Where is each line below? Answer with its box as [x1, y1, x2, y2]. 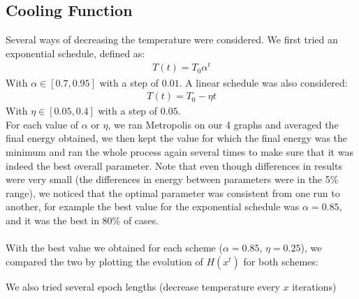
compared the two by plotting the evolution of [6, 254, 203, 268]
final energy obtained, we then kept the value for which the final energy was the [6, 131, 348, 145]
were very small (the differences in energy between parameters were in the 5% [6, 172, 339, 187]
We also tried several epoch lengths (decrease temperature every [6, 279, 280, 293]
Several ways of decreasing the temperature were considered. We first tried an [6, 32, 338, 47]
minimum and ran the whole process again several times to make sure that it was [6, 144, 353, 159]
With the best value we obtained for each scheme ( [6, 240, 223, 255]
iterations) [292, 279, 337, 293]
